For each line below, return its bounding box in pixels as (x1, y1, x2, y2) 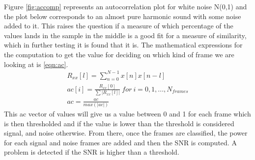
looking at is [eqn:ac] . (4, 59, 68, 69)
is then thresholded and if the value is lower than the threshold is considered (4, 118, 234, 128)
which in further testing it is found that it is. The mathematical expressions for (4, 40, 243, 50)
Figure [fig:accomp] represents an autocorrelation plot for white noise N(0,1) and (4, 1, 247, 11)
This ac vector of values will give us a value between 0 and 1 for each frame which (4, 109, 251, 119)
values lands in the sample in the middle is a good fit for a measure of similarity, (4, 30, 247, 40)
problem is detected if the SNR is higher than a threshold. (4, 147, 179, 157)
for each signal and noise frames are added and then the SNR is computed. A (4, 137, 237, 147)
